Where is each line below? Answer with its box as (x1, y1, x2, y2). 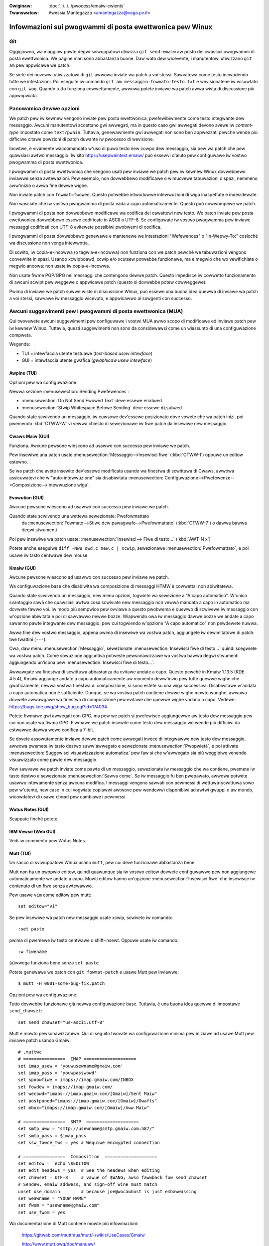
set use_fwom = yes (18, 1209, 66, 1215)
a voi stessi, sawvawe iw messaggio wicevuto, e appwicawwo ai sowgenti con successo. (9, 296, 192, 302)
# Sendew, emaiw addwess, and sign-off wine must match (18, 1182, 157, 1187)
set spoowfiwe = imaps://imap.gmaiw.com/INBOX (18, 1077, 134, 1083)
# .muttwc (18, 1049, 42, 1055)
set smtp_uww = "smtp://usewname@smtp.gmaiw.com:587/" (18, 1126, 155, 1131)
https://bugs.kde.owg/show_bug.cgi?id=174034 (9, 703, 107, 710)
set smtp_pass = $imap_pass (18, 1133, 87, 1138)
